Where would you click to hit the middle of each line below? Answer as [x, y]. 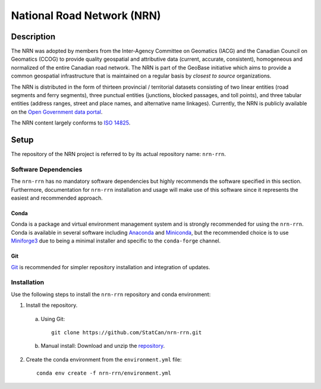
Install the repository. [52, 305]
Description [33, 37]
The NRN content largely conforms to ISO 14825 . [71, 123]
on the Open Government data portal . [57, 112]
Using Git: [53, 319]
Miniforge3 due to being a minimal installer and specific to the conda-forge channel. [116, 241]
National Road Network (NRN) [86, 15]
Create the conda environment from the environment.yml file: [104, 359]
